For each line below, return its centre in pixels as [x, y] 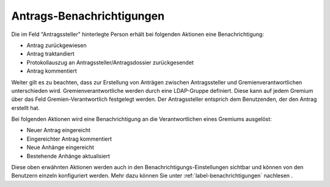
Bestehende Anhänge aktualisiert [68, 156]
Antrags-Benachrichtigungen [88, 16]
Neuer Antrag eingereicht [59, 130]
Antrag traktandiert [50, 54]
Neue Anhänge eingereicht [61, 147]
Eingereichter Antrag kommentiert [69, 139]
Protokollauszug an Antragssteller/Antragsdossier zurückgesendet [110, 62]
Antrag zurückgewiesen [57, 45]
